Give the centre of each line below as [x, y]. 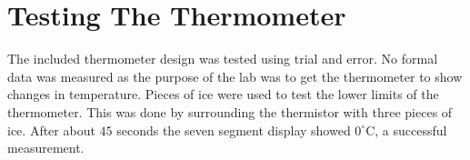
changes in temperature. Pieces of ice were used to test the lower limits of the [223, 94]
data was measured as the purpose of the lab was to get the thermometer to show [235, 76]
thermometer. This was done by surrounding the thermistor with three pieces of [230, 111]
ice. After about [51, 130]
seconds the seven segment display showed [234, 130]
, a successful [411, 130]
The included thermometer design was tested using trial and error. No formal [223, 59]
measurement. [46, 148]
